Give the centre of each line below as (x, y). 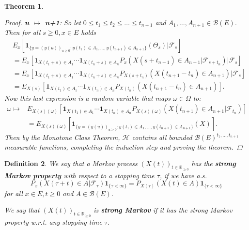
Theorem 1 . (24, 6)
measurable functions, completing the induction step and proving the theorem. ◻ (124, 147)
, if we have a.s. (183, 175)
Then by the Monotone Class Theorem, (62, 137)
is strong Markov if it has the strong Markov (163, 209)
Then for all (23, 32)
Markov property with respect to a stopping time (79, 175)
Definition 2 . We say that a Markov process (71, 163)
